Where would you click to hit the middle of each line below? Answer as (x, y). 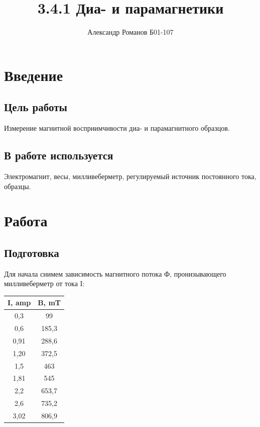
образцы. (18, 186)
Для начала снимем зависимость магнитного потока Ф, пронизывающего (115, 273)
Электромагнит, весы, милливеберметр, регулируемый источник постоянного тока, (130, 176)
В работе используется (59, 155)
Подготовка (32, 252)
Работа (26, 221)
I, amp (19, 303)
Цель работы (36, 107)
